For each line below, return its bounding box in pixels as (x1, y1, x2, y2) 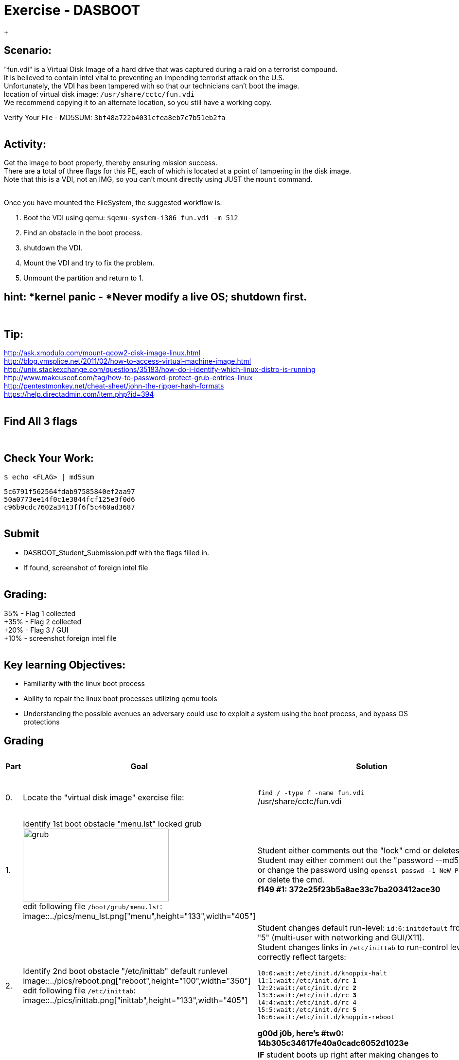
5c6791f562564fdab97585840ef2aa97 (4, 487, 135, 495)
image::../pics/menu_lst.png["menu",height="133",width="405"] (23, 911, 256, 921)
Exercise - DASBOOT (4, 2, 141, 18)
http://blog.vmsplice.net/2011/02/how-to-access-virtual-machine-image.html (4, 357, 251, 366)
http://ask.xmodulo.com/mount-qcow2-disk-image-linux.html (4, 349, 200, 357)
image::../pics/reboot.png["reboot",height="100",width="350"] (23, 975, 251, 986)
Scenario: (4, 44, 52, 57)
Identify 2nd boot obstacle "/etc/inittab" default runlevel (23, 966, 228, 976)
